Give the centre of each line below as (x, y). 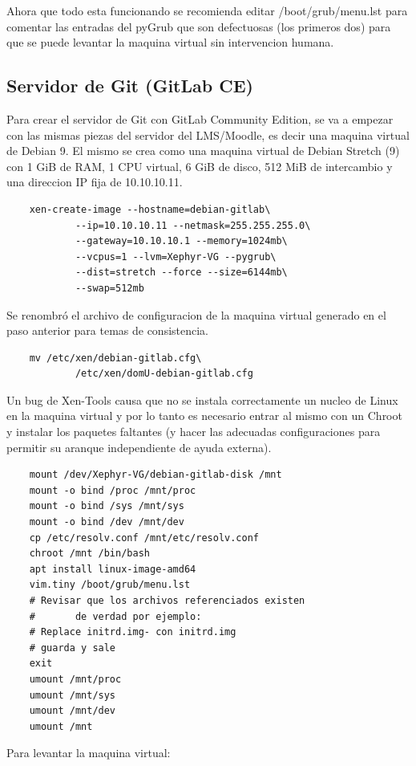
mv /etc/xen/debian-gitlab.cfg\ (115, 358)
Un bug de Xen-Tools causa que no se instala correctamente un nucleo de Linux (202, 399)
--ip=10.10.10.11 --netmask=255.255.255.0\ (193, 225)
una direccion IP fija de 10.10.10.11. (95, 182)
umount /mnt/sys (73, 695)
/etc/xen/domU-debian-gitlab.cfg (164, 374)
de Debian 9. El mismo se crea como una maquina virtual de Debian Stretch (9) (203, 151)
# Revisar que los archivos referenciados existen (167, 601)
